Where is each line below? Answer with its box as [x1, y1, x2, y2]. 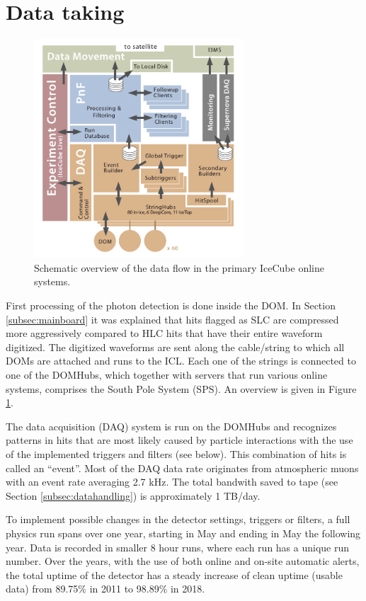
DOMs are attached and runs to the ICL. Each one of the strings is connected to [6, 353, 356, 368]
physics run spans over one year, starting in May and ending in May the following [6, 525, 361, 540]
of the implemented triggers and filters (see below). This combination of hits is [6, 446, 347, 461]
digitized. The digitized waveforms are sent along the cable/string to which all [6, 339, 345, 354]
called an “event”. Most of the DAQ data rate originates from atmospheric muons [6, 460, 359, 475]
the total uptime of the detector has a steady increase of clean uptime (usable [6, 567, 343, 582]
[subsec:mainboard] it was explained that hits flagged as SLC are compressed [6, 311, 339, 326]
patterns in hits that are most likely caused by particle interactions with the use [6, 433, 353, 447]
